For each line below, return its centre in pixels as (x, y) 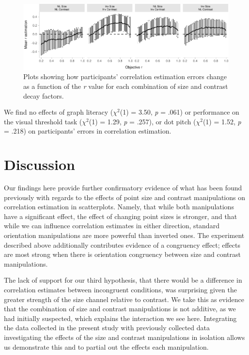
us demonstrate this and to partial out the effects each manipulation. (106, 347)
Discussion (39, 164)
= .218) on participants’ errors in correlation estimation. (88, 131)
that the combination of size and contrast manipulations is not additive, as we (120, 309)
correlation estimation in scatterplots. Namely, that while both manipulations (119, 207)
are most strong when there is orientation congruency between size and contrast (123, 254)
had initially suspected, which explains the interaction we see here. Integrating (120, 318)
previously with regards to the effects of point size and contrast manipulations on (125, 197)
